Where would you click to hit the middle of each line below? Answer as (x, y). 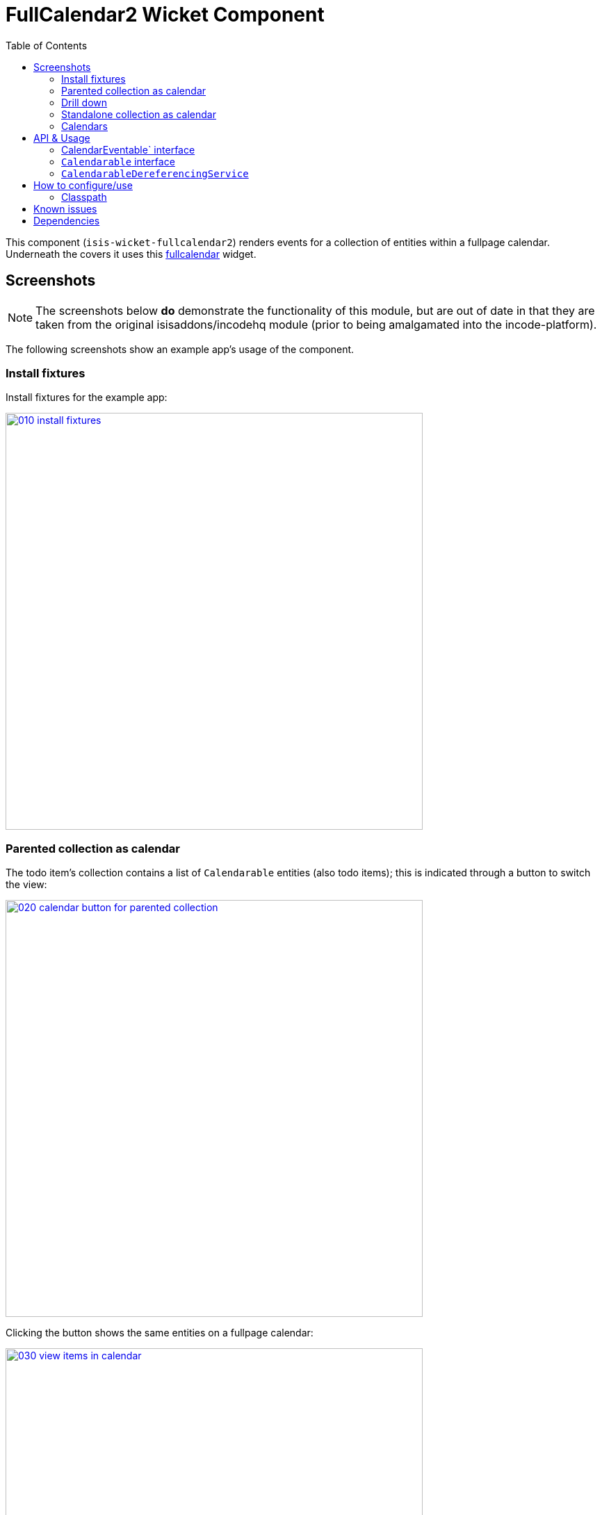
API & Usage (62, 138)
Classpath (84, 197)
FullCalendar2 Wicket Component (165, 15)
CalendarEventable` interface (128, 149)
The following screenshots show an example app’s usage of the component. (180, 349)
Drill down (84, 102)
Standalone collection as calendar (139, 114)
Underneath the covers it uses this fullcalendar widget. (131, 254)
